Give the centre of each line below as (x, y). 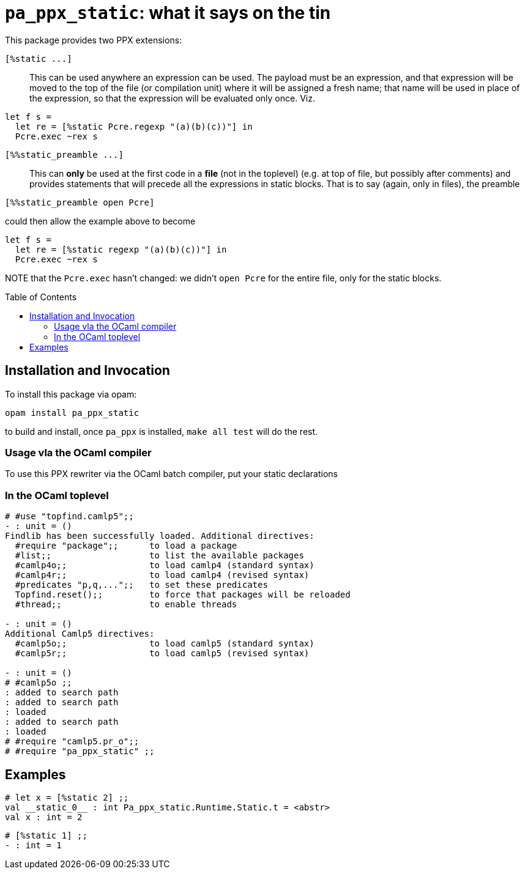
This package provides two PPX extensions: (94, 40)
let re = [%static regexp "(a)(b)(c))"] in (121, 249)
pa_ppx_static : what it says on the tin (168, 13)
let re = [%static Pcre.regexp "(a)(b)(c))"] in (134, 126)
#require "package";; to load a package (126, 546)
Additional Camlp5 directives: (80, 634)
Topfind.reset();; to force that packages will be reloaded (183, 595)
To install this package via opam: (71, 394)
